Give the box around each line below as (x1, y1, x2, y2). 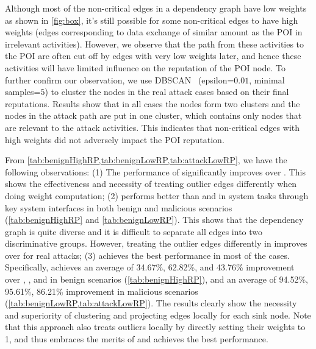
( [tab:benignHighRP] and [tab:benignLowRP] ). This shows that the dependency (5, 213, 304, 226)
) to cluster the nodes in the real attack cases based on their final (45, 85, 289, 98)
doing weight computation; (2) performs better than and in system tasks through (5, 189, 309, 202)
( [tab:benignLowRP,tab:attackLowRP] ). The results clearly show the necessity (5, 297, 297, 309)
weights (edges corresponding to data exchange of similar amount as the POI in (5, 26, 303, 38)
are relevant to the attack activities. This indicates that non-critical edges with (5, 121, 300, 133)
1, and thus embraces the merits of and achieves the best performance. (5, 333, 268, 345)
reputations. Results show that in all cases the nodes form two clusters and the (5, 97, 300, 110)
